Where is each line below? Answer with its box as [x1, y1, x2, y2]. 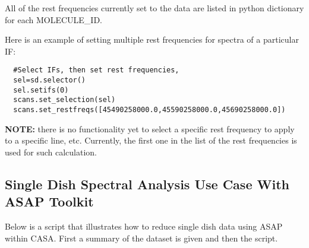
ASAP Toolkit [5, 192, 94, 211]
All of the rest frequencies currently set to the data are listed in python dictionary [5, 2, 304, 14]
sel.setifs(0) [13, 85, 69, 94]
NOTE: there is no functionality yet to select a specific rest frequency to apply [5, 122, 295, 135]
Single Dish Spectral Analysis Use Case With [5, 174, 289, 193]
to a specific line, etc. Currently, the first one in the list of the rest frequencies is [5, 134, 297, 147]
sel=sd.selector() [13, 76, 86, 85]
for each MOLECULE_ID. [5, 13, 102, 26]
